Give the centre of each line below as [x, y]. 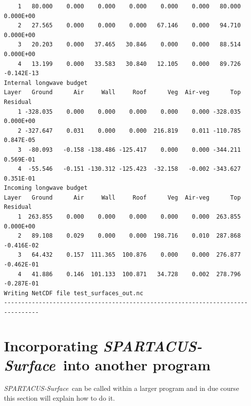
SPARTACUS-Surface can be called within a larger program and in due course [122, 388]
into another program [137, 364]
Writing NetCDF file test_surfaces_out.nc [74, 293]
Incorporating [51, 345]
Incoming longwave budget [46, 188]
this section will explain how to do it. [60, 397]
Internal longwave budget [46, 83]
